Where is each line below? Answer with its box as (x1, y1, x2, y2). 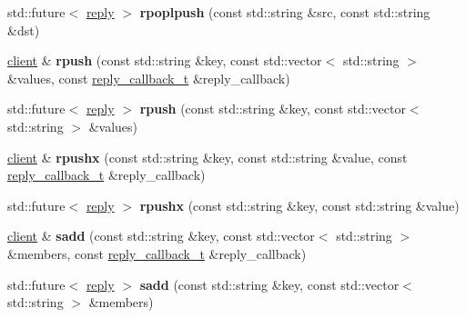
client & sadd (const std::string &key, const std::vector (7, 226, 315, 245)
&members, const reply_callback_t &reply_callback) (7, 243, 307, 263)
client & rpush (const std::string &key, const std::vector (7, 51, 322, 70)
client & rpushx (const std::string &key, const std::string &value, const (7, 147, 408, 166)
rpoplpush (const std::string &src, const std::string (139, 3, 431, 21)
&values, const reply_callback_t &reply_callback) (7, 68, 290, 87)
